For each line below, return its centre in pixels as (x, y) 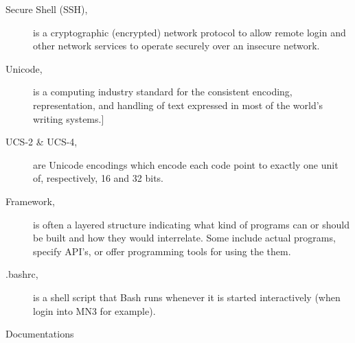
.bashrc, (22, 274)
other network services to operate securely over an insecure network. (176, 46)
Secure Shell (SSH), (47, 9)
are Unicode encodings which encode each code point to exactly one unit (186, 164)
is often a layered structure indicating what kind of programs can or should (192, 224)
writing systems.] (69, 118)
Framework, (30, 201)
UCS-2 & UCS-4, (42, 142)
